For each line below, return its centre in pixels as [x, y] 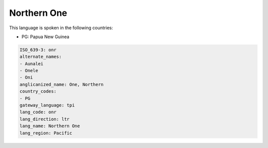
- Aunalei [32, 64]
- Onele [29, 71]
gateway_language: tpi [47, 105]
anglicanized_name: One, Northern [62, 84]
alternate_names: [41, 57]
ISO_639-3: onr [38, 50]
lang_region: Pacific [46, 133]
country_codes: [38, 91]
